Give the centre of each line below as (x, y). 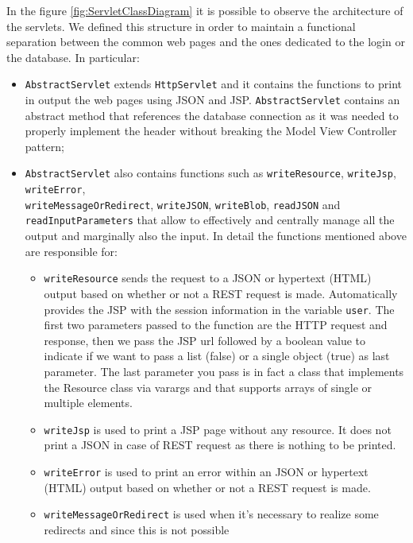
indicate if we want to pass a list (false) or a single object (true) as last (217, 356)
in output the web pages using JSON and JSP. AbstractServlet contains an (212, 100)
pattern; (44, 146)
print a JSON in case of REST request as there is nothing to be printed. (220, 445)
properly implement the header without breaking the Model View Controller (211, 131)
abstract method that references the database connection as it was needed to (212, 115)
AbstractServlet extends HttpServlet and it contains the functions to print (214, 84)
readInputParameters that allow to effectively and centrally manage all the (210, 220)
